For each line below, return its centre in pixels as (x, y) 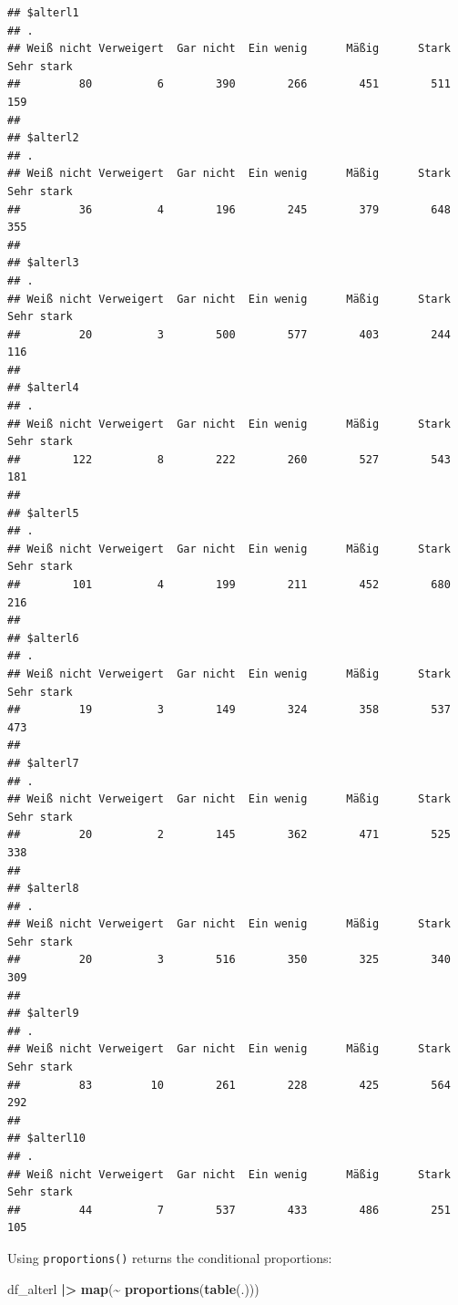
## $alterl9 (43, 1014)
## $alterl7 (43, 763)
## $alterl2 (43, 138)
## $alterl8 (43, 889)
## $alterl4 (43, 388)
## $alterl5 (43, 513)
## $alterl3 (43, 263)
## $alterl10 (46, 1139)
